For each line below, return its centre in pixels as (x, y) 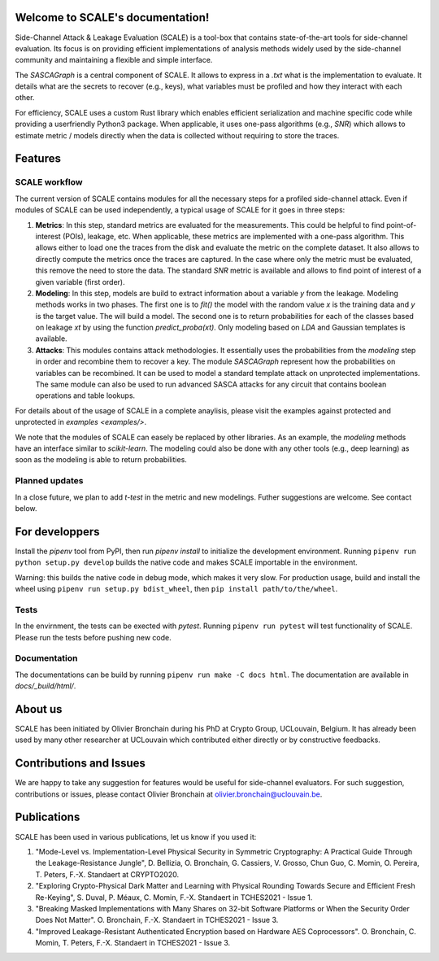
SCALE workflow (49, 182)
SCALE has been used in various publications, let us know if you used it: (136, 837)
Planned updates (49, 481)
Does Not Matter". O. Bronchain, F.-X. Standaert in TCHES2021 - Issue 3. (157, 920)
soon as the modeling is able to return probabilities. (101, 460)
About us (39, 709)
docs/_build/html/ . (46, 686)
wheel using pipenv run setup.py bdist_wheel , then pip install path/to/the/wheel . (176, 589)
